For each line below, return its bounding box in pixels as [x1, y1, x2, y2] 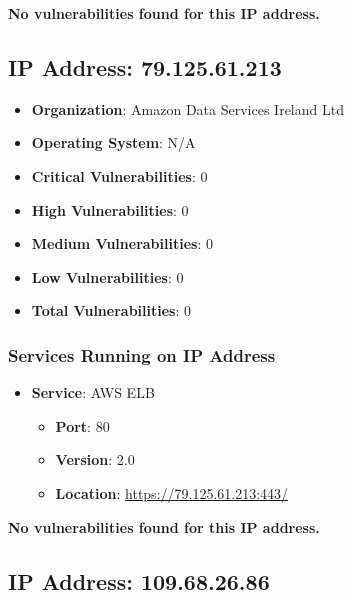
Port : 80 [55, 415, 110, 436]
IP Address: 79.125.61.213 [8, 51, 282, 82]
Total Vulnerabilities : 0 [31, 300, 191, 321]
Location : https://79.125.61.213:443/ [55, 482, 289, 503]
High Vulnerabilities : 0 [31, 199, 189, 220]
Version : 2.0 [55, 449, 135, 470]
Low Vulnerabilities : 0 [31, 266, 184, 287]
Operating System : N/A [31, 132, 196, 153]
